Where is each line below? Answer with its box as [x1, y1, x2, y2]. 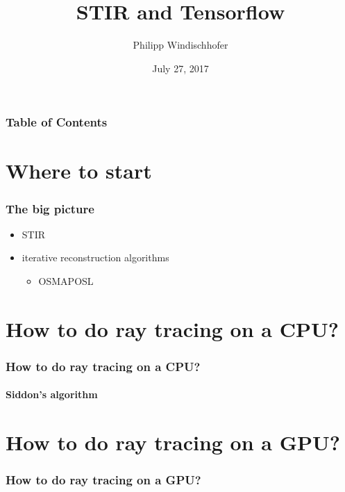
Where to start [6, 156, 152, 185]
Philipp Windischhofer [133, 38, 228, 52]
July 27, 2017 [152, 60, 209, 75]
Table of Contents [6, 113, 108, 131]
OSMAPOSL [38, 274, 94, 288]
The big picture [6, 199, 94, 217]
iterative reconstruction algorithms [22, 250, 169, 265]
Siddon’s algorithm [6, 387, 98, 402]
